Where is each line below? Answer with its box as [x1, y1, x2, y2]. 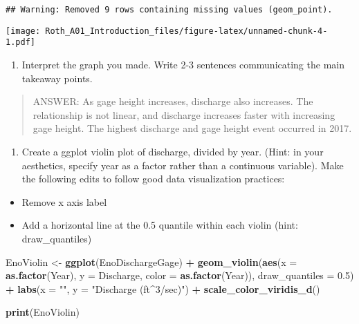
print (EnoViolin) [6, 305, 80, 319]
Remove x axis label [21, 194, 107, 209]
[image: [6, 26, 41, 36]
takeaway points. [21, 70, 93, 85]
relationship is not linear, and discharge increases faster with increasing [33, 107, 335, 122]
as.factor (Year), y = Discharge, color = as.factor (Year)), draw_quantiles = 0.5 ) [6, 268, 354, 283]
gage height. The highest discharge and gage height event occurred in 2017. [33, 121, 352, 135]
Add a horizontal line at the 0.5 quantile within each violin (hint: [21, 218, 298, 232]
